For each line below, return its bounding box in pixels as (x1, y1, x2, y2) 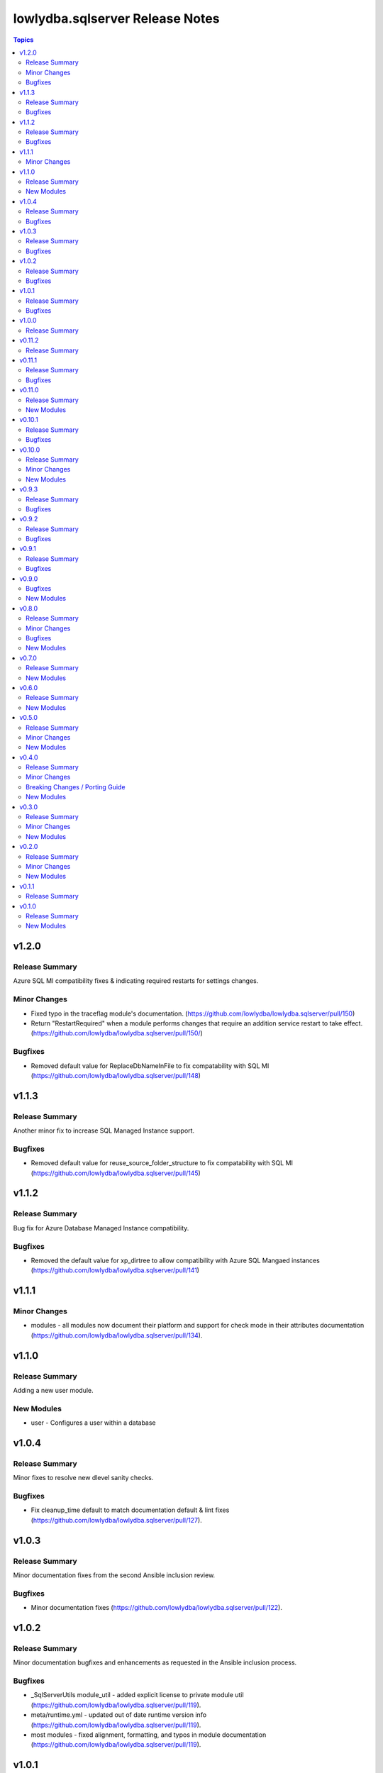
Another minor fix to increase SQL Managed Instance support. (13, 1126, 195, 1135)
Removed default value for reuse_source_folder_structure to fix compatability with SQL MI (30, 1159, 294, 1167)
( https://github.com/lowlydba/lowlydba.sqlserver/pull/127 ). (30, 1516, 202, 1524)
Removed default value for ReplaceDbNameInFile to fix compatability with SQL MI (30, 1061, 270, 1070)
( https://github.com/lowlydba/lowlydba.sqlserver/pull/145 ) (30, 1169, 201, 1177)
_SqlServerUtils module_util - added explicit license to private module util (30, 1691, 244, 1699)
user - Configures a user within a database (30, 1418, 156, 1427)
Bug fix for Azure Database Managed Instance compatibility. (13, 1223, 189, 1232)
